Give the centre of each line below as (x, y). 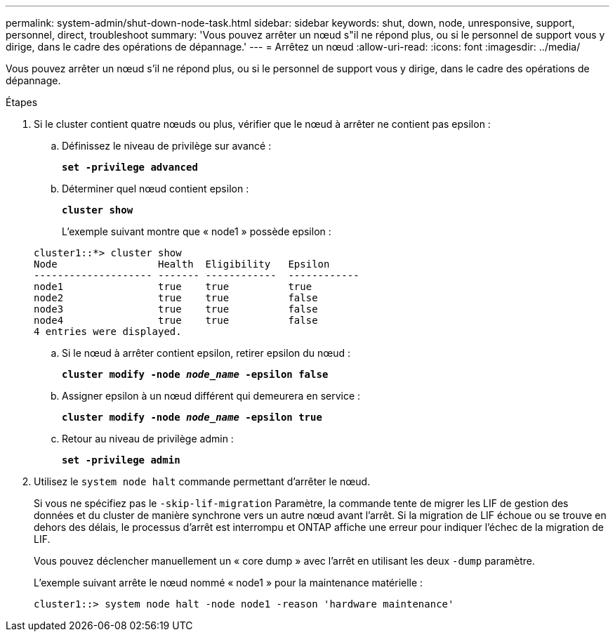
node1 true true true (173, 287)
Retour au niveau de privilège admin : (148, 439)
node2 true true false (176, 298)
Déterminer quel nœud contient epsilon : (156, 189)
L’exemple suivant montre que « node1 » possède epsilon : (197, 231)
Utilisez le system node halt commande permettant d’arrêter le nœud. (202, 481)
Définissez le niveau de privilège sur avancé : (167, 146)
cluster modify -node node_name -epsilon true (192, 417)
